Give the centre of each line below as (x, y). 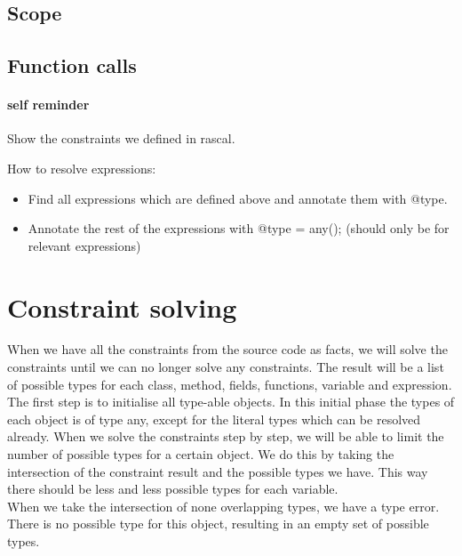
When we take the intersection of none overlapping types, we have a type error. (223, 506)
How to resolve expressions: (82, 168)
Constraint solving (122, 306)
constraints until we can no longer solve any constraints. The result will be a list (226, 367)
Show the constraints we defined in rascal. (121, 138)
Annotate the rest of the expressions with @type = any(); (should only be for (239, 228)
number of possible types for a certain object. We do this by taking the (201, 454)
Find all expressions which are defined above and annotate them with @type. (238, 198)
